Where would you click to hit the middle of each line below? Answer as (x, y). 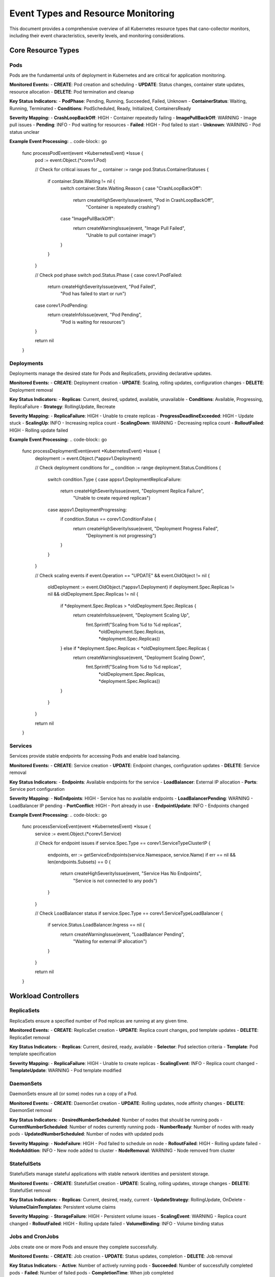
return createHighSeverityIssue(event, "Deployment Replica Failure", (132, 491)
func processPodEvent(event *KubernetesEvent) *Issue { (83, 153)
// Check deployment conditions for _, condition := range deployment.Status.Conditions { (128, 468)
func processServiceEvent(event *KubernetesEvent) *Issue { (87, 826)
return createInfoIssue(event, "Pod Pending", (95, 315)
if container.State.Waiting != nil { (81, 181)
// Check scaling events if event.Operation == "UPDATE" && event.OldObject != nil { (122, 575)
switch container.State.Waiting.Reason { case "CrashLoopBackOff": (131, 188)
